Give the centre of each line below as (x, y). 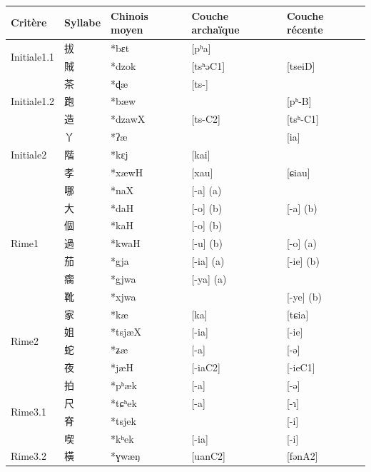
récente (305, 30)
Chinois (129, 15)
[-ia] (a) (208, 261)
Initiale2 (29, 154)
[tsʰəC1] (208, 65)
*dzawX (128, 119)
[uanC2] (208, 456)
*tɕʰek (124, 402)
